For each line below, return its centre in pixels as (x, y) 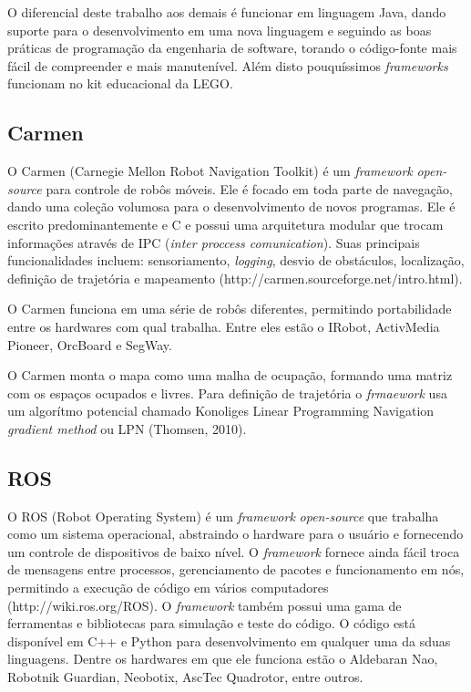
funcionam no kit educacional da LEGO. (120, 83)
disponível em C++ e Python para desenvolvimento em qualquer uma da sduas (229, 640)
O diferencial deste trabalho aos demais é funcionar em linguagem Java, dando (227, 12)
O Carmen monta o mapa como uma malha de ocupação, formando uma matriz (230, 375)
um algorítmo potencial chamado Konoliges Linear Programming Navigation (221, 411)
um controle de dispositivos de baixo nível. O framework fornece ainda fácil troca (234, 551)
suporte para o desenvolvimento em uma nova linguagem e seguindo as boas (220, 30)
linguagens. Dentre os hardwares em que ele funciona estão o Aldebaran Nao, (223, 659)
